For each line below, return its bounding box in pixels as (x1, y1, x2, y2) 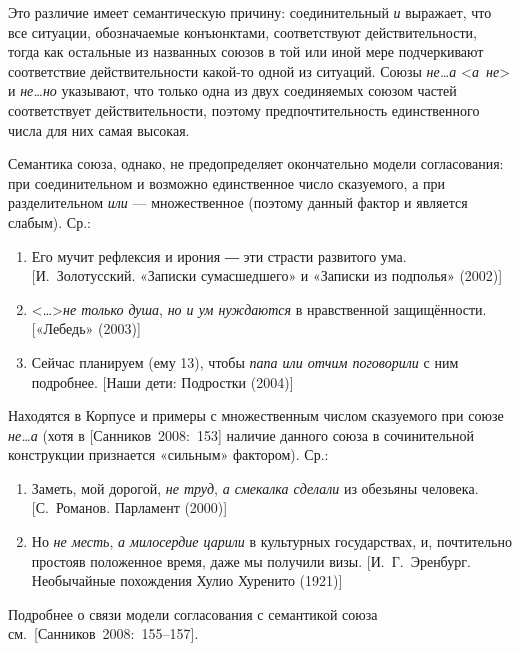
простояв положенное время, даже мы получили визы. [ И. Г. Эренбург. (31, 550, 471, 571)
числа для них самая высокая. (8, 119, 190, 140)
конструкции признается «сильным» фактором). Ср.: (8, 444, 329, 465)
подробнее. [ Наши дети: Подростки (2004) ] (31, 371, 294, 392)
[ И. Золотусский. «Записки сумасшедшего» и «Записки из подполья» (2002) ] (31, 265, 503, 286)
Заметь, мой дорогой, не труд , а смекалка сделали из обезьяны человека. (31, 477, 479, 498)
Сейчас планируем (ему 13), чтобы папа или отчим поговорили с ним (31, 351, 459, 372)
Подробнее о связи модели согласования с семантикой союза (8, 603, 378, 624)
